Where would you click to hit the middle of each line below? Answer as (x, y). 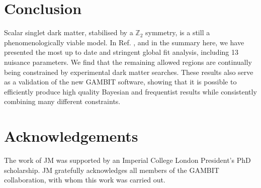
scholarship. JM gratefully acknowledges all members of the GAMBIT (112, 170)
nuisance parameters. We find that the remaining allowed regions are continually (128, 62)
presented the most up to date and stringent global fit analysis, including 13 (121, 52)
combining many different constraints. (62, 101)
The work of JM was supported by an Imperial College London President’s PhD (127, 160)
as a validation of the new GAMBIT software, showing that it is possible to (120, 82)
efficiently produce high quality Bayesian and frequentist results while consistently (130, 91)
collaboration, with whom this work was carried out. (85, 180)
